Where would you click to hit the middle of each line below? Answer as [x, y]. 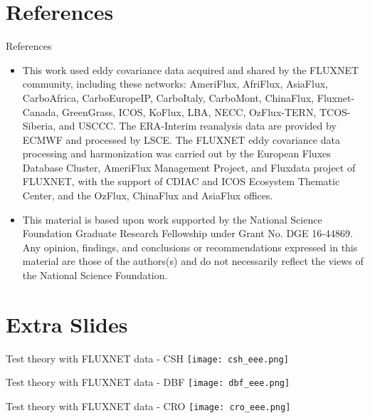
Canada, [41, 111]
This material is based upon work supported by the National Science [172, 219]
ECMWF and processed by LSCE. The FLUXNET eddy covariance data [181, 139]
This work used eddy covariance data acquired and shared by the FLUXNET [191, 69]
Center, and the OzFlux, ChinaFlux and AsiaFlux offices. [148, 195]
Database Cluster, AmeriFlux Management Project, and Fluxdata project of [189, 167]
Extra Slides [67, 324]
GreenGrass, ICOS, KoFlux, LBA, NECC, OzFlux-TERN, [189, 111]
